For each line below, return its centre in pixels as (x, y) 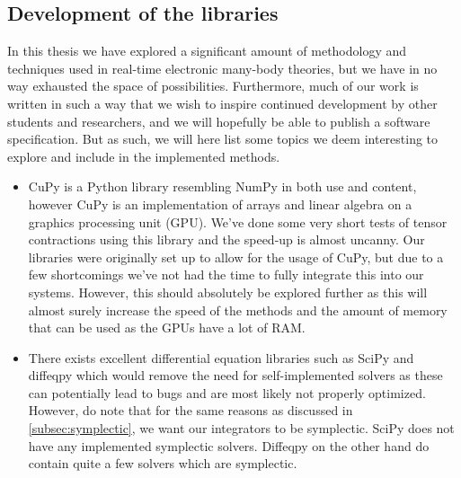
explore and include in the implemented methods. (144, 156)
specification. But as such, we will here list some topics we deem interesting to (223, 139)
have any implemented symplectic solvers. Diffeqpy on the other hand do (229, 445)
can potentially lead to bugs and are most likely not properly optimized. (227, 392)
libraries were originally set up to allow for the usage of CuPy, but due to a (236, 257)
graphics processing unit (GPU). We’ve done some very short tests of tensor (238, 221)
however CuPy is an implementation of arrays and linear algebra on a (220, 204)
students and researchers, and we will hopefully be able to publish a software (219, 121)
